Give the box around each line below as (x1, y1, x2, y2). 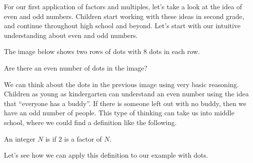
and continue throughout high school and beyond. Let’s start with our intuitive (4, 20, 241, 31)
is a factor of (64, 133, 102, 144)
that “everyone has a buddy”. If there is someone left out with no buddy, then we (4, 98, 247, 108)
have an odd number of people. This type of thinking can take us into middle (4, 108, 234, 118)
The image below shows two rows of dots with (4, 46, 141, 56)
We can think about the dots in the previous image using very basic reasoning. (4, 79, 239, 89)
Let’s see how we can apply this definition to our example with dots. (4, 150, 208, 160)
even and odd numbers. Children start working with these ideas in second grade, (4, 11, 244, 21)
